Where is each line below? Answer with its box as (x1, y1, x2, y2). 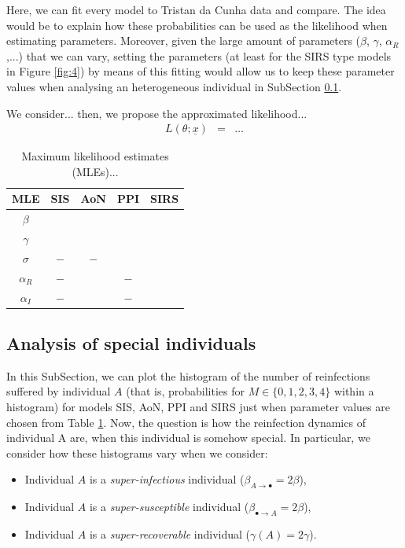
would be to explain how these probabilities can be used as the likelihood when (6, 17, 388, 33)
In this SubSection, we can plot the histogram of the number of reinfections (6, 367, 370, 384)
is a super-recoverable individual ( (89, 526, 251, 542)
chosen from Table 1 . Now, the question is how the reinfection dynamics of (6, 414, 366, 430)
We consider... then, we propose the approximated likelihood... (6, 105, 307, 121)
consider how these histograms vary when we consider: (6, 444, 268, 461)
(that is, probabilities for (126, 383, 245, 399)
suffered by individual (6, 383, 111, 399)
